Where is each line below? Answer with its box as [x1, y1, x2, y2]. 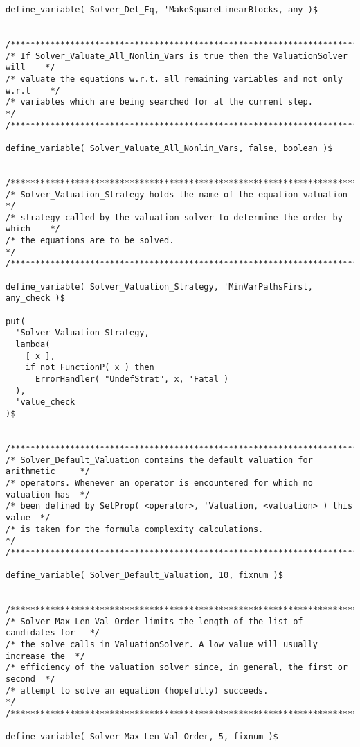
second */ [6, 674, 55, 685]
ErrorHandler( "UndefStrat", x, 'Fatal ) [35, 374, 229, 384]
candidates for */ [6, 628, 100, 638]
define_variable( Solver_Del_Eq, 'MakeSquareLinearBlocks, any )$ [6, 5, 318, 15]
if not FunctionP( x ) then [25, 362, 154, 373]
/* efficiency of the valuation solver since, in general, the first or [6, 662, 348, 673]
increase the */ [6, 651, 85, 661]
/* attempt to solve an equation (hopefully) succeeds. [6, 685, 269, 696]
